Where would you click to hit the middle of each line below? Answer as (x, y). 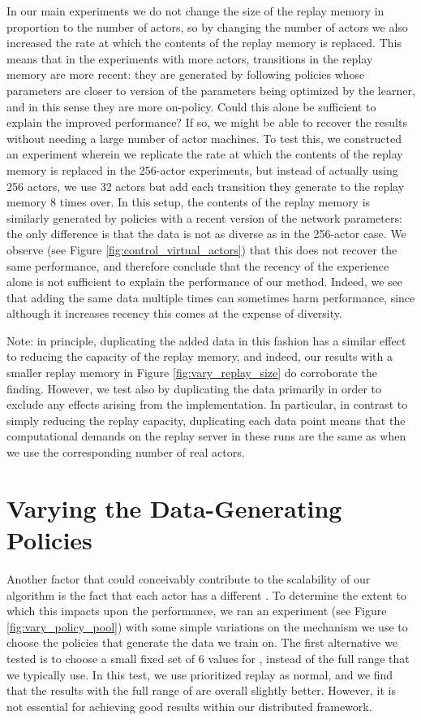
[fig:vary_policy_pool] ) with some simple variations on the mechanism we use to (207, 626)
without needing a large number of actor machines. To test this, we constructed (204, 138)
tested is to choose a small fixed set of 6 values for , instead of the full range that (208, 658)
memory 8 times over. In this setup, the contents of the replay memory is (189, 202)
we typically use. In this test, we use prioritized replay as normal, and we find (200, 674)
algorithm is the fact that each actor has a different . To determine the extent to (206, 594)
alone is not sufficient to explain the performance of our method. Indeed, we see (204, 282)
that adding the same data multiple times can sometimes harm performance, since (211, 297)
